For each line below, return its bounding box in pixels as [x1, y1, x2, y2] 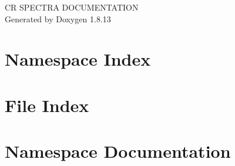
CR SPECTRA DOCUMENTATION [5, 1, 139, 13]
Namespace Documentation [5, 139, 231, 163]
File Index [5, 93, 89, 117]
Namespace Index [5, 47, 151, 71]
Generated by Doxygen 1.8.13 [5, 12, 111, 25]
